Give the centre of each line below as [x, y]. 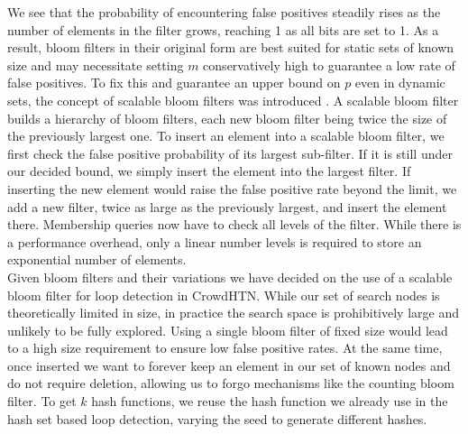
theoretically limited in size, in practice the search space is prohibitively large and [233, 313]
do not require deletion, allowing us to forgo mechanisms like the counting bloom [231, 383]
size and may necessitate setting [96, 65]
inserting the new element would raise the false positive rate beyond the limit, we [232, 188]
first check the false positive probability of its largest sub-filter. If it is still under [230, 153]
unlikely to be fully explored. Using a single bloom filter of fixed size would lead [228, 330]
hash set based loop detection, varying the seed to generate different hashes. [217, 418]
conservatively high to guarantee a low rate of [329, 65]
